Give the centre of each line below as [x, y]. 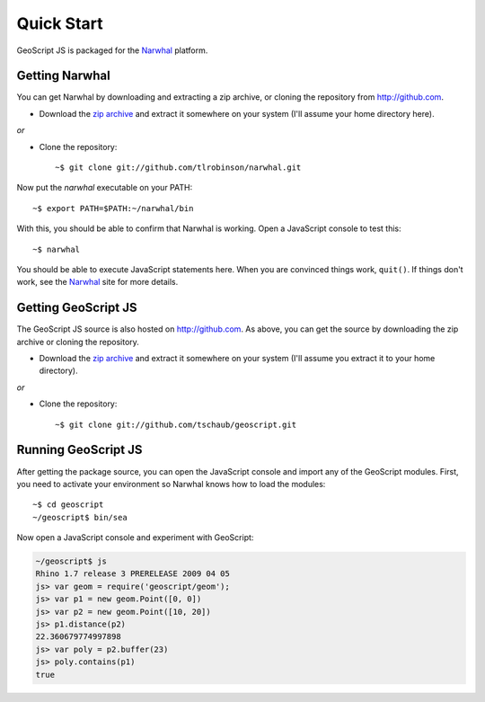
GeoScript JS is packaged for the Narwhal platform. [112, 50]
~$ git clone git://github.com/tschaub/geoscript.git [176, 424]
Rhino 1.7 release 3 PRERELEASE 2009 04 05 [133, 574]
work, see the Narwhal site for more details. [97, 282]
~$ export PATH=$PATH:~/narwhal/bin [113, 208]
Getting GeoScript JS [77, 308]
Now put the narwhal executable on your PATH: [105, 188]
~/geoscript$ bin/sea [80, 517]
